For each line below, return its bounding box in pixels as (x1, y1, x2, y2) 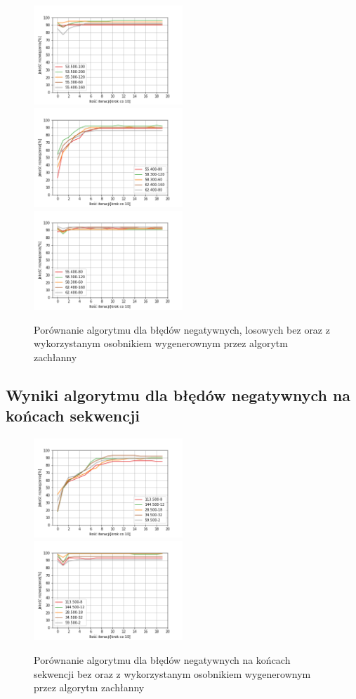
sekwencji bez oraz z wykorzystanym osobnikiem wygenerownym (34, 666, 311, 681)
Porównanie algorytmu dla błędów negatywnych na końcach (34, 652, 291, 667)
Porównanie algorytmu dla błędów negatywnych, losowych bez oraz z (34, 322, 330, 337)
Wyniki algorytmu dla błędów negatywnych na (6, 384, 351, 405)
